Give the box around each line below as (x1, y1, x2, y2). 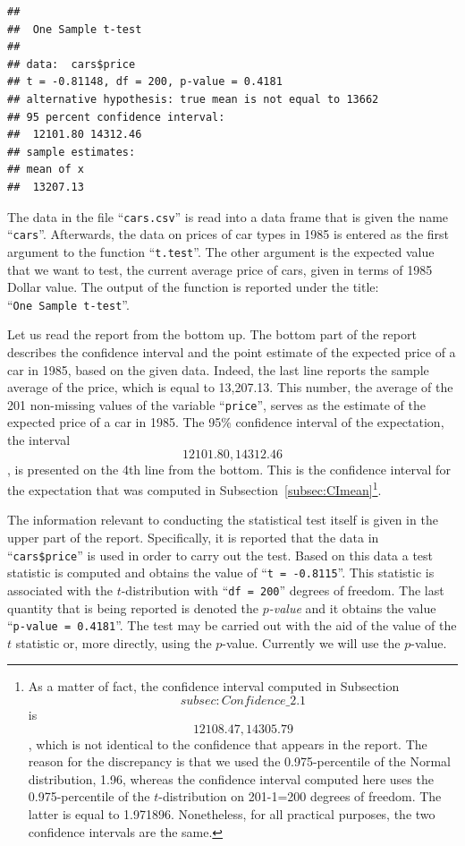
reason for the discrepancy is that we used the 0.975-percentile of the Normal (28, 752, 451, 771)
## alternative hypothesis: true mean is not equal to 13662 (7, 92, 379, 106)
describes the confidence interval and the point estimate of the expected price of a (7, 342, 456, 361)
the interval (7, 430, 71, 449)
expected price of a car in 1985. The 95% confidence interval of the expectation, (7, 413, 444, 432)
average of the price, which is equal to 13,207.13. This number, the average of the (7, 378, 453, 397)
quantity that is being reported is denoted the (7, 598, 259, 617)
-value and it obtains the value (268, 598, 436, 617)
